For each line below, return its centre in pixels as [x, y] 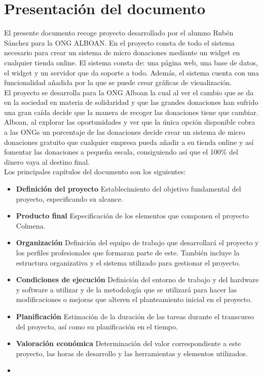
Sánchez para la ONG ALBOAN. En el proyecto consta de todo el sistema [119, 42]
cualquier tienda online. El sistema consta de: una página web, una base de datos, [131, 62]
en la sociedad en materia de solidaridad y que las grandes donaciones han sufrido [131, 102]
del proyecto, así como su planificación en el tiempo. [97, 326]
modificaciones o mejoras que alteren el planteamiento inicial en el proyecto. [134, 299]
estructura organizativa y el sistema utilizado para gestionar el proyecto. [128, 262]
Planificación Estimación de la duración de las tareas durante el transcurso [135, 316]
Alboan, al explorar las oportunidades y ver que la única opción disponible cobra [130, 122]
